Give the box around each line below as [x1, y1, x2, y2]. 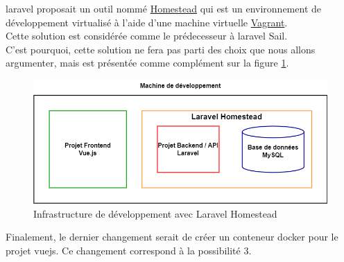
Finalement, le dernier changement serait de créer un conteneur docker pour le [6, 229, 338, 244]
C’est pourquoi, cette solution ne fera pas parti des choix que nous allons [6, 42, 316, 56]
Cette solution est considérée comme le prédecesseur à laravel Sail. [6, 28, 288, 43]
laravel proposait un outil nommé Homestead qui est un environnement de [6, 1, 321, 15]
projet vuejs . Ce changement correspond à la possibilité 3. [6, 243, 252, 257]
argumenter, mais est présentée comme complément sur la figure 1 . [6, 55, 289, 70]
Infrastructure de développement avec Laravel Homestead [33, 206, 277, 220]
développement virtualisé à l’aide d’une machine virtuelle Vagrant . [6, 15, 288, 29]
